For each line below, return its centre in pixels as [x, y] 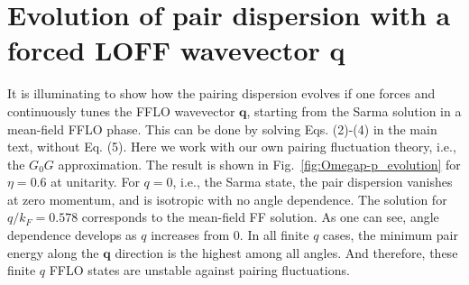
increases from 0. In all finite [230, 235]
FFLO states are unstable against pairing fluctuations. [199, 270]
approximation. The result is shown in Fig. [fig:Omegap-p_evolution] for [259, 164]
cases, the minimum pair [391, 235]
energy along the [53, 252]
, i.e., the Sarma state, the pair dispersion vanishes [313, 182]
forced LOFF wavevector [164, 50]
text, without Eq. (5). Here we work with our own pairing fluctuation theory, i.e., [232, 147]
